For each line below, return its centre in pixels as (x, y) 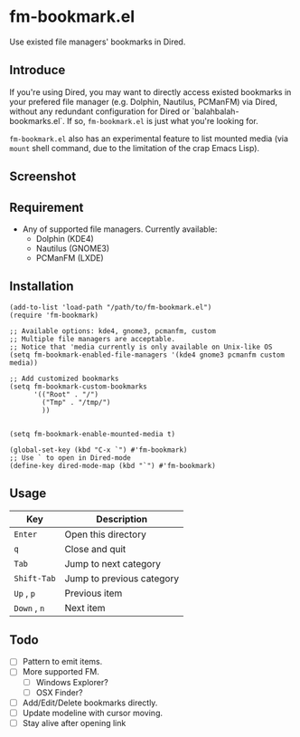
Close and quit (95, 549)
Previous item (94, 593)
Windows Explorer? (72, 682)
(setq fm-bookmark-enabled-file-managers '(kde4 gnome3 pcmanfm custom (147, 355)
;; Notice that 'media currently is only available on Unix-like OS (141, 347)
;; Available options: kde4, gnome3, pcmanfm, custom (113, 331)
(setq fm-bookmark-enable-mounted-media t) (93, 434)
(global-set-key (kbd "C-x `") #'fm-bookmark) (98, 450)
